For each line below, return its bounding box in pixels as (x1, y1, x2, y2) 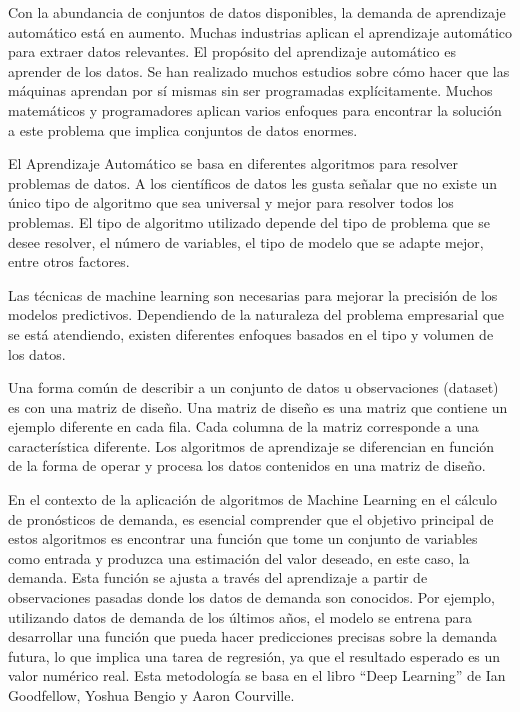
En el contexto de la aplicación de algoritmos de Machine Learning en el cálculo (8, 489, 497, 510)
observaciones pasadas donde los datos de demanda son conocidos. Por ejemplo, (8, 587, 495, 608)
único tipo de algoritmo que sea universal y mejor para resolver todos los (8, 192, 454, 213)
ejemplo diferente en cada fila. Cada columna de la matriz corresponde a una (8, 416, 479, 437)
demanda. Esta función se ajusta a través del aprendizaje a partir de (8, 567, 428, 588)
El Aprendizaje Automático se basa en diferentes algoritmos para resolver (8, 153, 458, 174)
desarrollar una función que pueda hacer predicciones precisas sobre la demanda (8, 626, 498, 647)
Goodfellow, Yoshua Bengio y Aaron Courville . (8, 685, 295, 705)
